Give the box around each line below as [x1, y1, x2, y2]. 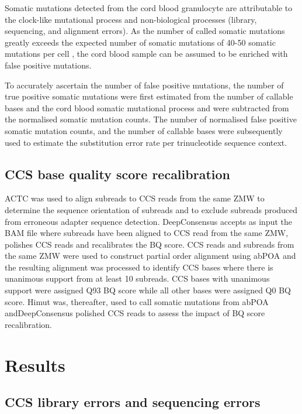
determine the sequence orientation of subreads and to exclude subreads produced [5, 203, 298, 215]
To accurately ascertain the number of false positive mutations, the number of [5, 78, 284, 91]
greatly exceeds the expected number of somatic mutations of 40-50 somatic [5, 36, 276, 48]
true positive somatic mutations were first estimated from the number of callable [5, 90, 293, 102]
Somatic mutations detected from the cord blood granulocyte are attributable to [5, 2, 293, 13]
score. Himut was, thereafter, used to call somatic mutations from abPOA [5, 295, 269, 307]
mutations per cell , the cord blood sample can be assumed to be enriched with [5, 47, 288, 60]
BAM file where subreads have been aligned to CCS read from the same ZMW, [5, 227, 289, 239]
